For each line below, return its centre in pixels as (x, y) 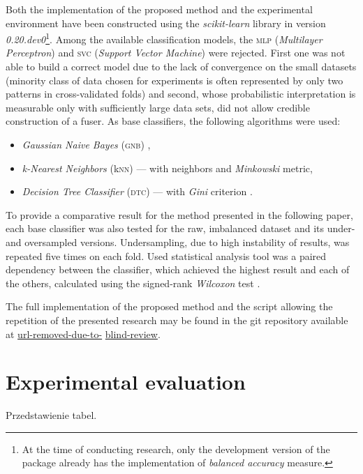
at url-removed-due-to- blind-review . (83, 334)
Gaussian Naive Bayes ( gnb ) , (86, 144)
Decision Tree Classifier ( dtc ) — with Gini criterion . (137, 191)
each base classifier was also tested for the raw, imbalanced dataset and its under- (180, 228)
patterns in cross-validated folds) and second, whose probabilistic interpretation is (181, 94)
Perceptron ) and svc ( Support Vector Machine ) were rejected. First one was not (176, 53)
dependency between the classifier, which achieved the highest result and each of (178, 269)
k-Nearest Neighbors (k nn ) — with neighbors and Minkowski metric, (167, 168)
